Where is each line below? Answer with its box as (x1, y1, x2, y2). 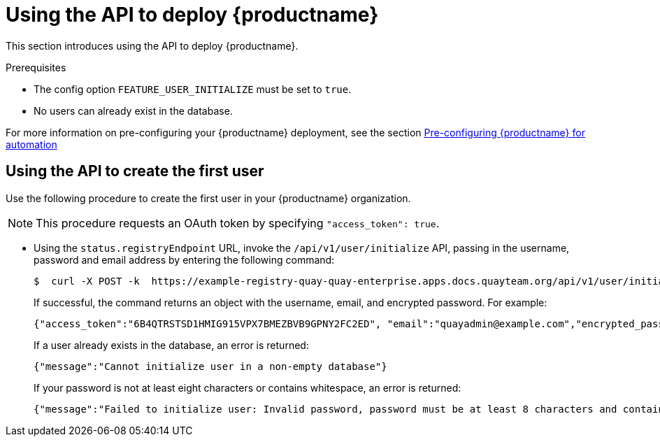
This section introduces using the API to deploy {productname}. (6, 39, 299, 52)
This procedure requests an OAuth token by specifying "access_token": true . (36, 215, 440, 230)
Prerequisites (6, 61, 66, 73)
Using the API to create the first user (6, 162, 264, 180)
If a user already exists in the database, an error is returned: (34, 338, 309, 351)
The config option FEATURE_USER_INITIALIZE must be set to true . (34, 83, 352, 95)
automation (6, 138, 57, 150)
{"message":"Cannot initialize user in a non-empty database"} (34, 360, 387, 372)
